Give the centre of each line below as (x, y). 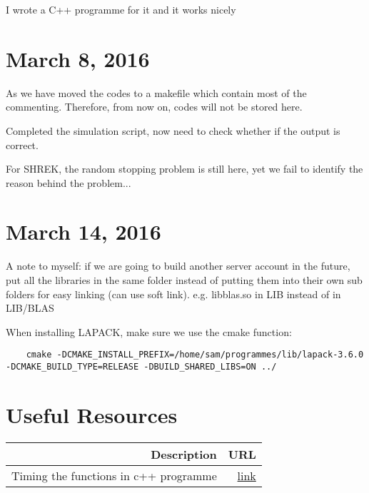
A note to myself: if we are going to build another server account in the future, (178, 266)
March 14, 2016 (84, 232)
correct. (22, 144)
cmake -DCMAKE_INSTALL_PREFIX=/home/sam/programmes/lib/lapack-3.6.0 (195, 355)
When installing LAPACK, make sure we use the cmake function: (149, 331)
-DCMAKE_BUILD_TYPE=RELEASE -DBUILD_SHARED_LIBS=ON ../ (141, 367)
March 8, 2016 (78, 58)
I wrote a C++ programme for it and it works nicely (121, 9)
